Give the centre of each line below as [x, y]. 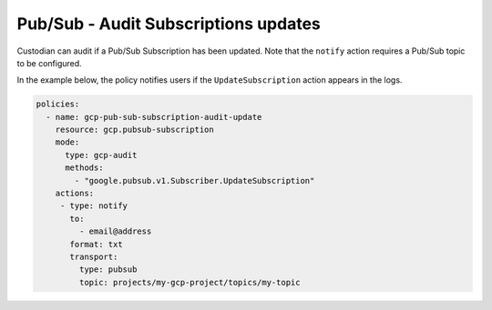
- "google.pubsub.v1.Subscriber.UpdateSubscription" [195, 180]
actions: [75, 194]
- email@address [115, 231]
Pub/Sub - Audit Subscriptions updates [169, 24]
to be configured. [49, 63]
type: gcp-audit [101, 155]
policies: [58, 104]
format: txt [96, 244]
